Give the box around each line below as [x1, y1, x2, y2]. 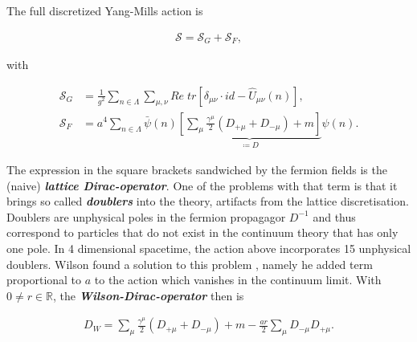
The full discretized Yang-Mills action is [6, 2, 203, 18]
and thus [313, 208, 356, 225]
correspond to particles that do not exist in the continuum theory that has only [6, 224, 399, 241]
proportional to [6, 271, 82, 288]
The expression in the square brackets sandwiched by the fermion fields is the [6, 161, 387, 177]
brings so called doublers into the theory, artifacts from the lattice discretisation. [6, 193, 409, 210]
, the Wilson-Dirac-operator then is [53, 287, 244, 303]
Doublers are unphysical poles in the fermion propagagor [6, 208, 286, 225]
